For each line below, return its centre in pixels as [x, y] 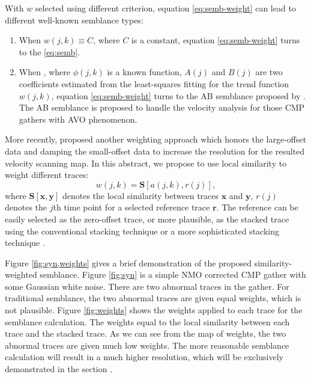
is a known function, [144, 72]
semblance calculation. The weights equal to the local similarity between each [147, 321]
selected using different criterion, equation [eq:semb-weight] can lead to [165, 8]
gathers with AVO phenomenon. [78, 119]
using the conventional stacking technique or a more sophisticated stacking [142, 231]
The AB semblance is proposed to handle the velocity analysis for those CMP [162, 107]
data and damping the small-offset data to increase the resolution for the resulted [155, 151]
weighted [21, 274]
